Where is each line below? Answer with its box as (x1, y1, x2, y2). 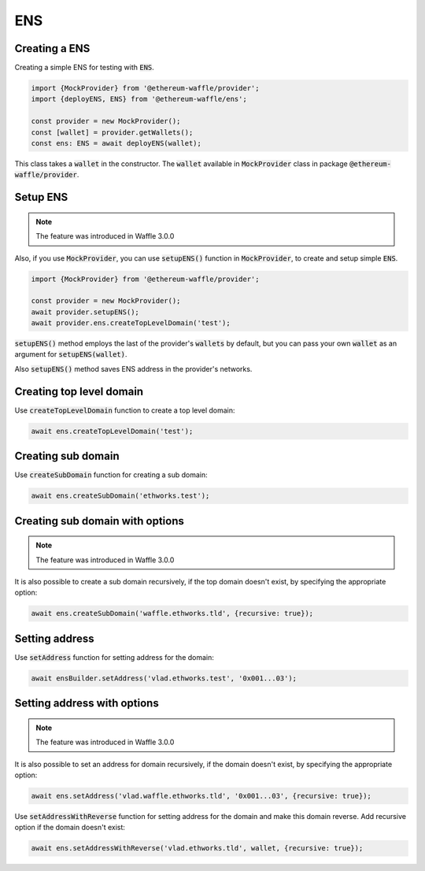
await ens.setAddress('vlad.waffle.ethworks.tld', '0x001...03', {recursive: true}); (31, 791, 371, 801)
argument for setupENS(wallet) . (14, 350, 128, 359)
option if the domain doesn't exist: (14, 823, 126, 832)
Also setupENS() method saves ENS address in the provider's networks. (14, 364, 253, 373)
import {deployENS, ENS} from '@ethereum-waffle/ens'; (31, 95, 247, 104)
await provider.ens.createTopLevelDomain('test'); (31, 319, 231, 328)
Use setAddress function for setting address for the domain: (14, 652, 214, 662)
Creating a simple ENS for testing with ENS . (14, 63, 155, 72)
